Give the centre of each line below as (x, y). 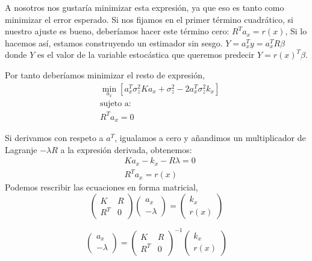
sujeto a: (115, 104)
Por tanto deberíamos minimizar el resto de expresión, (105, 74)
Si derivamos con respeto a (54, 138)
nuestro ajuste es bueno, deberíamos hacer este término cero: (117, 31)
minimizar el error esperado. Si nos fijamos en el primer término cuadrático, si (149, 19)
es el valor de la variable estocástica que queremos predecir (146, 55)
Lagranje (21, 149)
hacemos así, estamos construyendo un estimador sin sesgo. (114, 42)
